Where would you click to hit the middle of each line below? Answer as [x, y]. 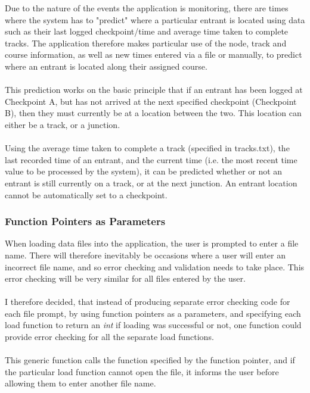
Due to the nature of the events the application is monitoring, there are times [147, 8]
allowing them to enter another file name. [80, 383]
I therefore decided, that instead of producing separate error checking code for [148, 302]
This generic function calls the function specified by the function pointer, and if [150, 360]
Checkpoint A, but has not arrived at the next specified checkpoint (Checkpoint [151, 101]
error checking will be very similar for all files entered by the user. [125, 278]
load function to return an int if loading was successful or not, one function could [153, 325]
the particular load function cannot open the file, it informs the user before [142, 371]
